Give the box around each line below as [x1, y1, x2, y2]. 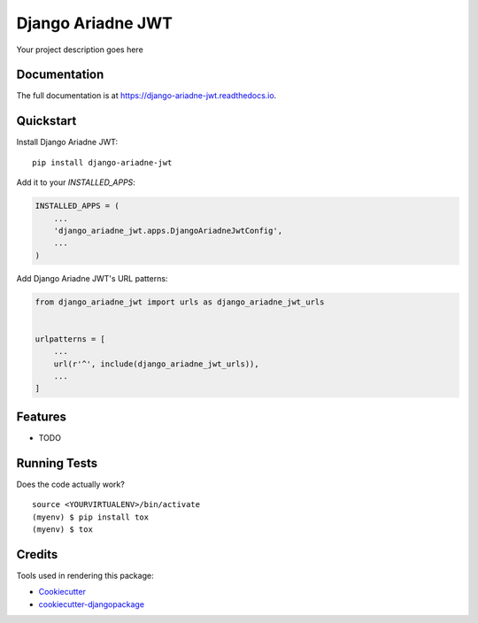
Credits [16, 547, 58, 562]
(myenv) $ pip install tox [32, 511, 150, 522]
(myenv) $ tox [32, 524, 93, 535]
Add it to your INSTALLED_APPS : [16, 177, 136, 188]
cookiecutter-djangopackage [38, 598, 145, 610]
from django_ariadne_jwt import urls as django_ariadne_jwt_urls [35, 296, 325, 307]
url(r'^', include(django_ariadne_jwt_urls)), [53, 358, 260, 369]
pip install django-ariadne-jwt [32, 158, 173, 167]
